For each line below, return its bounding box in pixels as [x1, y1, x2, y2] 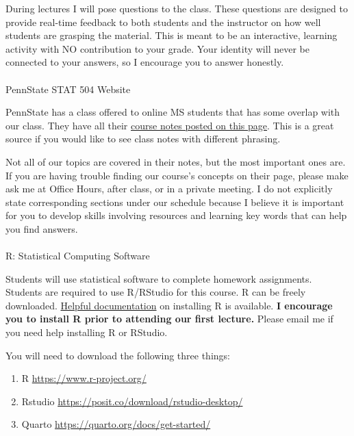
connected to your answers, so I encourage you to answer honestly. [5, 55, 284, 69]
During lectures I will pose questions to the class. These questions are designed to [5, 1, 348, 15]
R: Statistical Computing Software [5, 248, 150, 263]
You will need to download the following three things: [5, 348, 230, 362]
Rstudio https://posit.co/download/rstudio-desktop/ [21, 394, 243, 408]
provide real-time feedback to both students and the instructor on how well [5, 14, 321, 29]
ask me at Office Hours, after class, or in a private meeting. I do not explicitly [5, 181, 333, 196]
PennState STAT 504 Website [5, 81, 131, 96]
